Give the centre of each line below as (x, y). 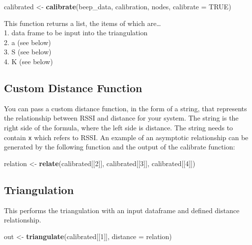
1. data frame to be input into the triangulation (76, 33)
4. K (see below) (28, 61)
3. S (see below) (28, 52)
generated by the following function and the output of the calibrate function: (120, 147)
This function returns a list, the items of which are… (83, 23)
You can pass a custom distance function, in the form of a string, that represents (126, 108)
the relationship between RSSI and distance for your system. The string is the (121, 118)
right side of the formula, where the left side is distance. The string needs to (119, 127)
